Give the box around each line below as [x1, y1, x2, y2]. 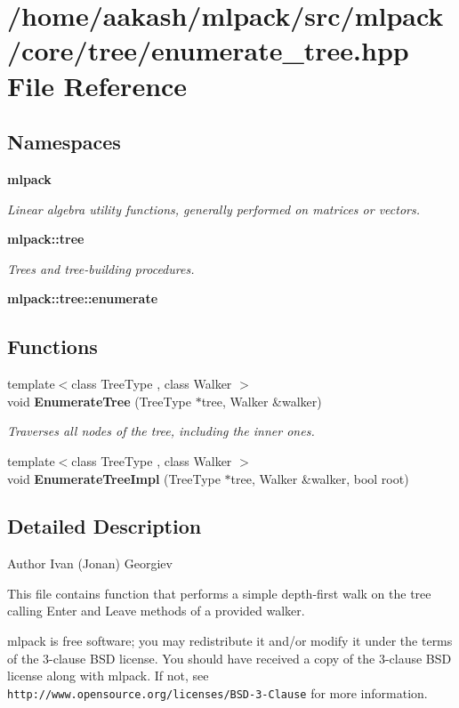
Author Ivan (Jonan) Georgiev [7, 554, 173, 573]
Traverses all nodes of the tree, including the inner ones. [7, 422, 315, 440]
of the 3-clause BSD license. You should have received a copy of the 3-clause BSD [7, 648, 452, 667]
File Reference [7, 67, 188, 103]
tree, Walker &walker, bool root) [230, 469, 409, 487]
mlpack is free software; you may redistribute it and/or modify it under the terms [7, 632, 453, 650]
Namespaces [7, 128, 121, 156]
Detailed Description [7, 512, 202, 540]
